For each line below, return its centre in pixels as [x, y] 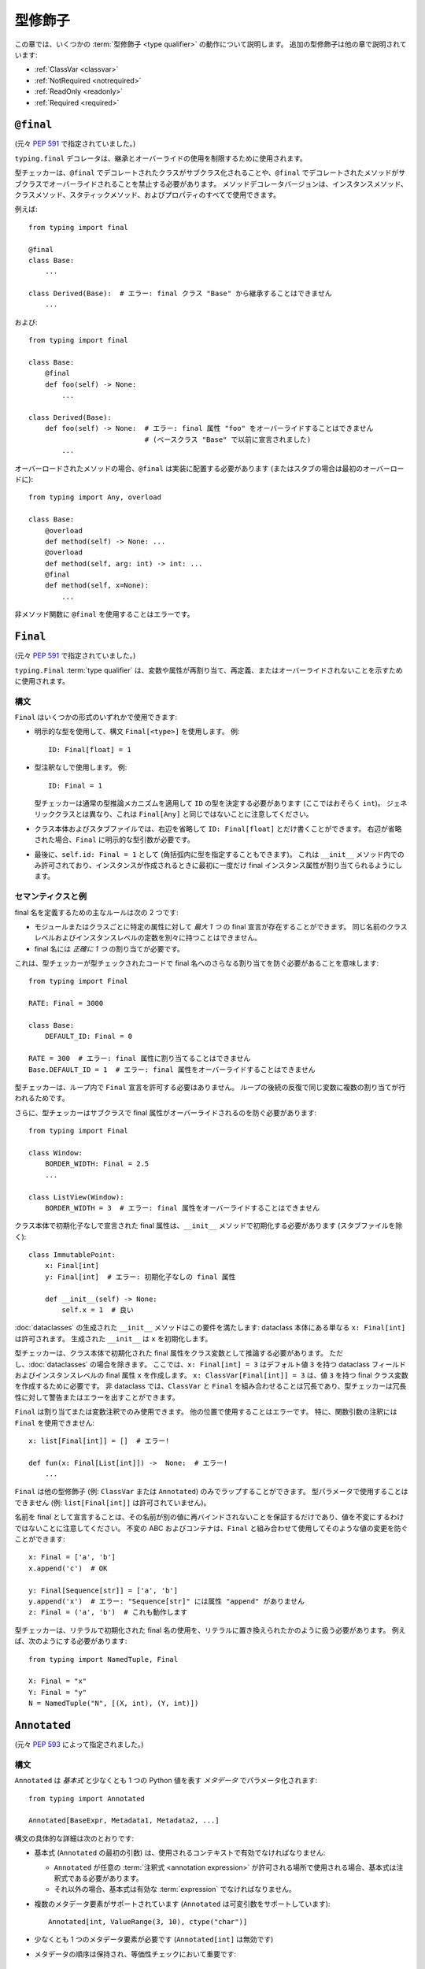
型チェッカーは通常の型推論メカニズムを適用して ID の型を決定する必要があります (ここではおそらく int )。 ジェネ [221, 803]
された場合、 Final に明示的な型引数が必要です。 [114, 840]
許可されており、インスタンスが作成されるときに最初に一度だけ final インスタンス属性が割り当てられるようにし [222, 865]
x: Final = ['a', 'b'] [72, 1557]
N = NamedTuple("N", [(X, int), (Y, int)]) [114, 1704]
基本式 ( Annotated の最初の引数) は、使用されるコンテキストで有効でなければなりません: [180, 1853]
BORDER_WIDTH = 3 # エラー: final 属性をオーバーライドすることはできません [182, 1208]
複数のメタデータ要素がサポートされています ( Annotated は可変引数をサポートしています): [182, 1904]
